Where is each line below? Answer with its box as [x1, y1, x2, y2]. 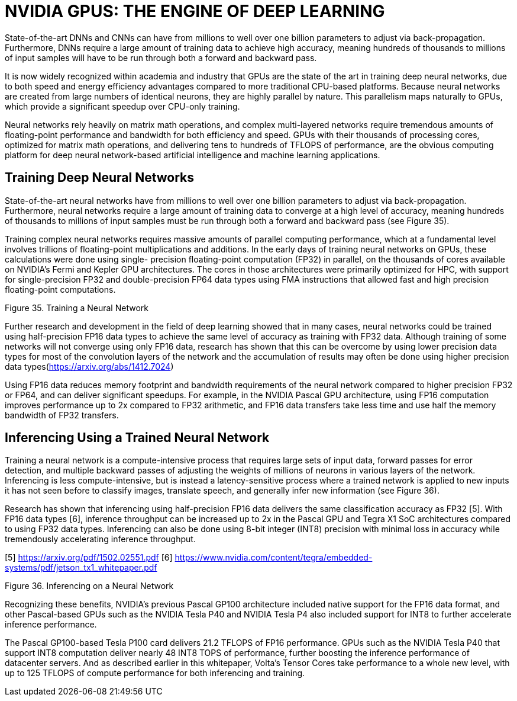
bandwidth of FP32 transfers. [5, 409, 119, 420]
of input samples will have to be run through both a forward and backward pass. [5, 52, 317, 63]
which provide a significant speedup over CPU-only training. [5, 101, 240, 111]
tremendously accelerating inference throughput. [5, 534, 196, 545]
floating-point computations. [5, 284, 116, 295]
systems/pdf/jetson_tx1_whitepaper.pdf [5, 562, 157, 573]
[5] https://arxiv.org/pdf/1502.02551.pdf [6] [5, 552, 173, 563]
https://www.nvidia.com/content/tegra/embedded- [175, 552, 373, 563]
